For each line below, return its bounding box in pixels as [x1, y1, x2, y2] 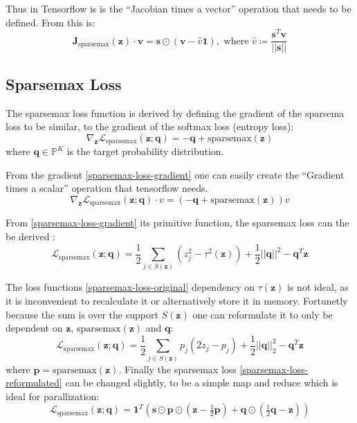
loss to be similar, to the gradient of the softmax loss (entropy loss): [6, 119, 294, 134]
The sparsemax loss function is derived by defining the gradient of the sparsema [6, 105, 345, 120]
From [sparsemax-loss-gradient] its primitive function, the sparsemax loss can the [6, 215, 349, 230]
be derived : [6, 229, 56, 243]
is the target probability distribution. [66, 144, 224, 159]
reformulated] [6, 375, 62, 390]
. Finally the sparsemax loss [118, 361, 237, 376]
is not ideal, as [287, 280, 349, 294]
